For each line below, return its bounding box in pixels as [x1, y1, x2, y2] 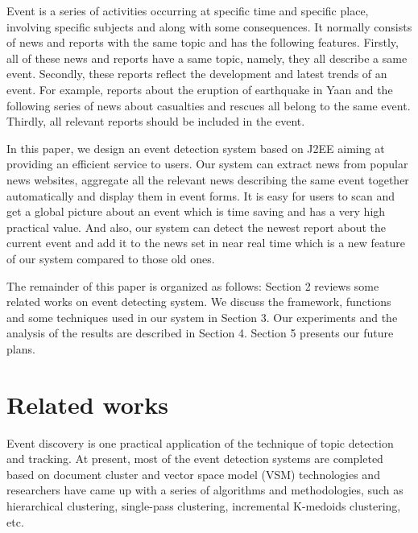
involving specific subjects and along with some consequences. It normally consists [6, 18, 412, 35]
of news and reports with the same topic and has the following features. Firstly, [6, 34, 399, 51]
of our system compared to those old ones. [6, 250, 215, 266]
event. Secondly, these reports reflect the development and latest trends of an [6, 65, 387, 82]
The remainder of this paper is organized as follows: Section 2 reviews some [6, 277, 379, 294]
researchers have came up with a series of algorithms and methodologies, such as [6, 481, 404, 498]
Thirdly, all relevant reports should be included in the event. [6, 113, 305, 130]
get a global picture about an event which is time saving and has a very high [6, 203, 386, 220]
